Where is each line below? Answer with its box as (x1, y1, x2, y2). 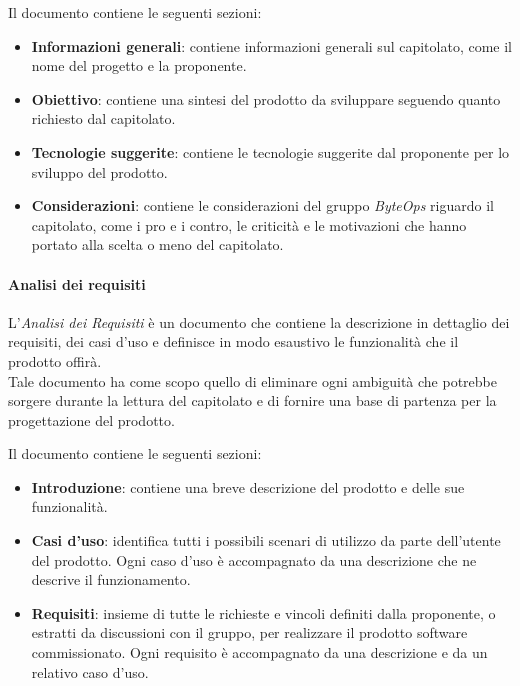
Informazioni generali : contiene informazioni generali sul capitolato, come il (31, 35, 512, 56)
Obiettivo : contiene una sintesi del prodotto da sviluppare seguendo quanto (31, 88, 501, 109)
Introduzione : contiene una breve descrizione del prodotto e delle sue (31, 476, 465, 497)
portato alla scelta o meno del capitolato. (31, 234, 284, 255)
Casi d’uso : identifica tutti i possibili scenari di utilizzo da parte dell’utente (31, 530, 501, 551)
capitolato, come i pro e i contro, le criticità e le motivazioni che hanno (31, 214, 467, 235)
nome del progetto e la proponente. (31, 55, 247, 76)
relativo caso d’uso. (31, 661, 149, 682)
